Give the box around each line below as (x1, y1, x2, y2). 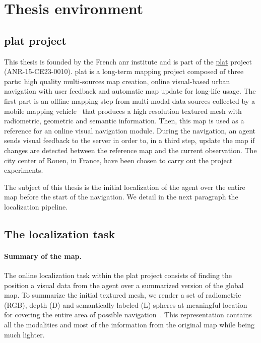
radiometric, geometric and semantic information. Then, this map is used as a (4, 115, 244, 126)
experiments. (4, 165, 43, 175)
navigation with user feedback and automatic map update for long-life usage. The (4, 86, 256, 96)
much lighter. (4, 329, 45, 339)
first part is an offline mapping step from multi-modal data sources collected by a (4, 95, 255, 106)
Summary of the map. (4, 250, 82, 261)
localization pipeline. (4, 201, 68, 212)
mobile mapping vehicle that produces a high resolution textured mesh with (4, 105, 242, 116)
